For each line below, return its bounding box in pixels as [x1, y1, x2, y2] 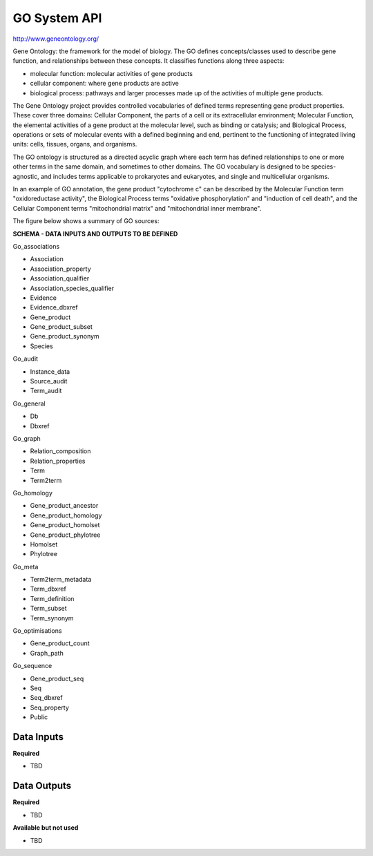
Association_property [30, 265, 91, 273]
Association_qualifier [30, 274, 90, 283]
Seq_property [30, 703, 69, 712]
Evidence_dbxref [30, 303, 79, 312]
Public [30, 713, 48, 721]
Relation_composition [30, 447, 91, 455]
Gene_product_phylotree [30, 531, 101, 539]
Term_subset [30, 605, 67, 613]
